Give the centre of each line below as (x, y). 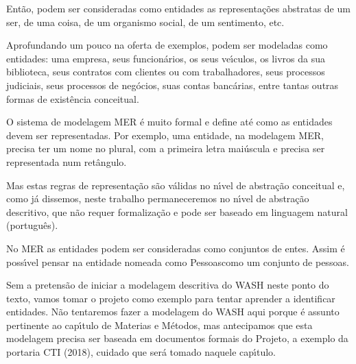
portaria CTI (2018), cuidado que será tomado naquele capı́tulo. (141, 352)
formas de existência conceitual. (73, 98)
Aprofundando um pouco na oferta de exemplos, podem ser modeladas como (167, 45)
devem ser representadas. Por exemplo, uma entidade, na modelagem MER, (165, 135)
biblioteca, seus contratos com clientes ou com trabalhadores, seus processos (166, 72)
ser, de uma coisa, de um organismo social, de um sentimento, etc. (145, 22)
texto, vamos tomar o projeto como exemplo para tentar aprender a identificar (171, 298)
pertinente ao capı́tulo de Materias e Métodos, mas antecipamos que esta (159, 325)
